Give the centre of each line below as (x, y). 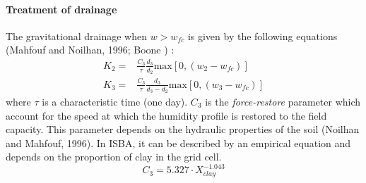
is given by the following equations (262, 36)
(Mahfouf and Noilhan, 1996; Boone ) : (90, 50)
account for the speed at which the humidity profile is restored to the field (166, 115)
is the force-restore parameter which (283, 101)
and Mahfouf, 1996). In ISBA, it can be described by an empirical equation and (178, 143)
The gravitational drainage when (76, 36)
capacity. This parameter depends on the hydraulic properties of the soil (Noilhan (183, 129)
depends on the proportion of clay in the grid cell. (114, 157)
